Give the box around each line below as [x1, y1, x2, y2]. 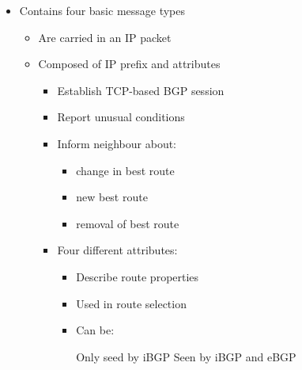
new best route [76, 189, 148, 205]
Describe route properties [76, 268, 199, 284]
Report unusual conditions [57, 109, 185, 125]
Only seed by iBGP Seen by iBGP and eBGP [76, 348, 296, 364]
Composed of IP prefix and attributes [38, 55, 221, 72]
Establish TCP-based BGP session [57, 82, 225, 98]
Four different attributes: [57, 242, 178, 258]
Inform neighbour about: [57, 135, 177, 151]
